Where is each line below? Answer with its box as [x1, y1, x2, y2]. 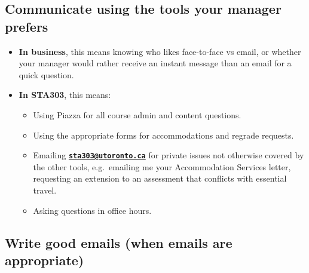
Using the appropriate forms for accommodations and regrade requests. [33, 128, 294, 141]
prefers [5, 17, 48, 35]
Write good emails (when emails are [5, 233, 232, 251]
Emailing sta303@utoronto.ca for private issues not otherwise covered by [33, 149, 304, 161]
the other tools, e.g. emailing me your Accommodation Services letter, [33, 160, 291, 173]
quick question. [19, 68, 74, 81]
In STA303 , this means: [19, 88, 111, 101]
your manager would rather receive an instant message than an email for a [19, 57, 292, 69]
